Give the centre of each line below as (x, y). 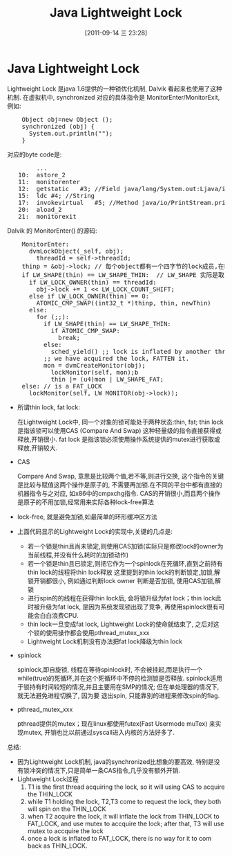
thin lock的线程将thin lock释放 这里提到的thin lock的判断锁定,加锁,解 (124, 572)
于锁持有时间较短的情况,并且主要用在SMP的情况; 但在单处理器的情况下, (118, 686)
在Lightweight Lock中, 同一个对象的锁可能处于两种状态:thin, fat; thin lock (120, 422)
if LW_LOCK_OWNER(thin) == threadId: (93, 282)
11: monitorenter (49, 182)
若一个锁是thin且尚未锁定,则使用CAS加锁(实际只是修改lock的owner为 (125, 546)
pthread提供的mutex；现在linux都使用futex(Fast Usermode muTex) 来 (116, 723)
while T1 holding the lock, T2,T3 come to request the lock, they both (124, 801)
